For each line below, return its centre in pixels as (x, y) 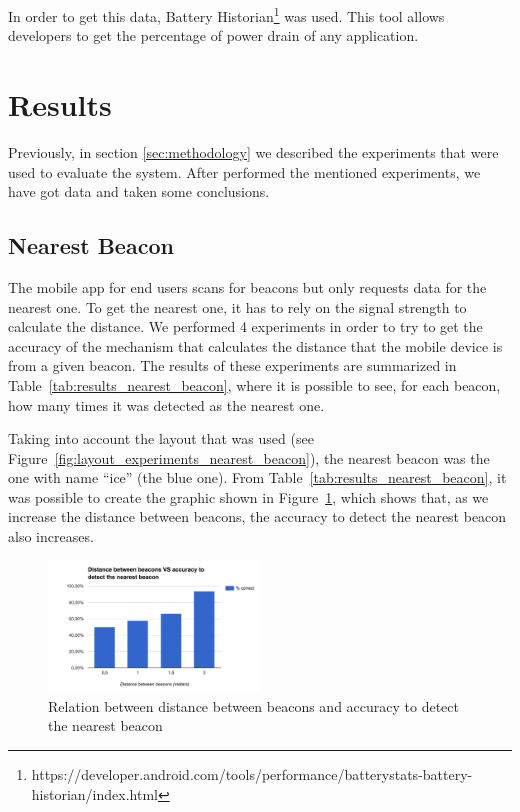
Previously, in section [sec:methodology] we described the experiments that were (253, 151)
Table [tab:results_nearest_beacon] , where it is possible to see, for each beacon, (254, 384)
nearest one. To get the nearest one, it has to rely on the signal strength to (237, 306)
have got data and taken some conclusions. (139, 191)
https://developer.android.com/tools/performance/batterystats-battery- (252, 773)
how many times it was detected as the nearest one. (166, 404)
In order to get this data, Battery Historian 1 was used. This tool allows (226, 14)
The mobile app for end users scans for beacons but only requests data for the (247, 286)
